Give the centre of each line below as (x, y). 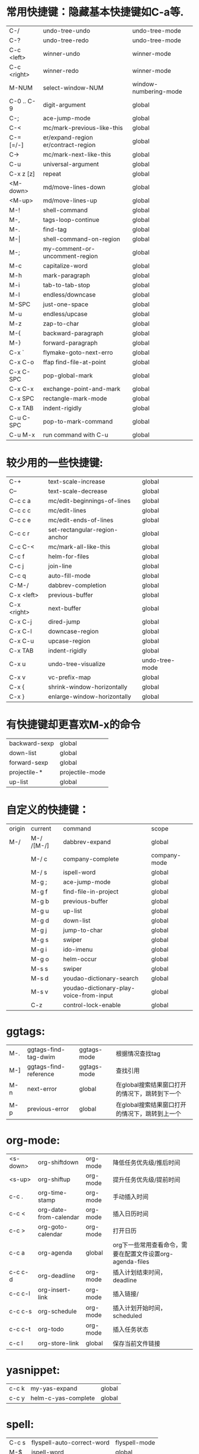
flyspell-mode (135, 1442)
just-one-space (66, 304)
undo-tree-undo (67, 30)
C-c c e (20, 520)
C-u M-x (22, 435)
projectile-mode (82, 772)
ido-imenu (78, 949)
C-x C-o (22, 362)
